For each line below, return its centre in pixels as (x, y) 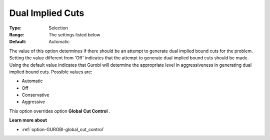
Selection (58, 28)
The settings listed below (74, 34)
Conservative (35, 95)
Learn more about (28, 120)
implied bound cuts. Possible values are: (51, 72)
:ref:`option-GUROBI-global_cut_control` (63, 129)
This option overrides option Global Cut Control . (60, 111)
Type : (15, 28)
